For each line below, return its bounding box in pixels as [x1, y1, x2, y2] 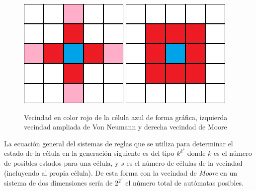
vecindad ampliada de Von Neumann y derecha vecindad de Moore [24, 122, 227, 132]
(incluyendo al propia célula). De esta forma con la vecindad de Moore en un [4, 167, 238, 178]
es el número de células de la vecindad [126, 158, 243, 168]
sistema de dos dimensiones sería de [4, 178, 113, 188]
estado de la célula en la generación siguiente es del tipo [4, 148, 174, 158]
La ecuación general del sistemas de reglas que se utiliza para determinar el [4, 138, 233, 148]
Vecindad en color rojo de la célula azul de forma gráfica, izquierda [24, 112, 228, 122]
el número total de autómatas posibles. [125, 178, 244, 188]
